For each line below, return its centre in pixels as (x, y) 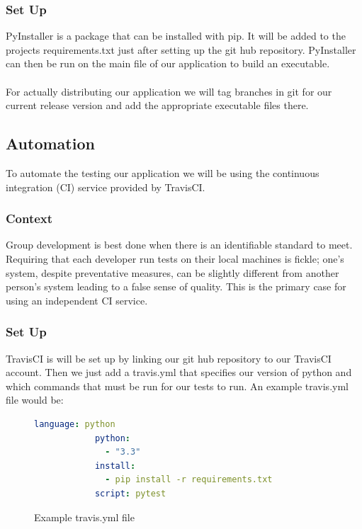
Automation (50, 143)
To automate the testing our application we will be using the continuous (163, 172)
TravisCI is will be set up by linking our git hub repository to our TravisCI (169, 358)
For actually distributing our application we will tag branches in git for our (169, 91)
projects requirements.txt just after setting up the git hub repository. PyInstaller (181, 49)
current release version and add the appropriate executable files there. (157, 105)
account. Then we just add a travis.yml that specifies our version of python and (179, 372)
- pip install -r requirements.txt (189, 480)
